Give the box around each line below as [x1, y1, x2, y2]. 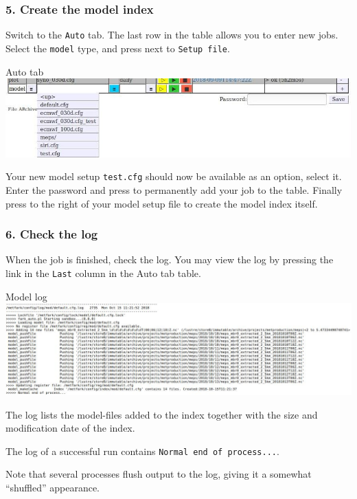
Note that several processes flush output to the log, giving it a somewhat [5, 467, 312, 481]
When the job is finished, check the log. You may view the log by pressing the [5, 252, 334, 267]
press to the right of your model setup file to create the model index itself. [5, 196, 318, 210]
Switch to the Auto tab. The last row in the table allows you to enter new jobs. [5, 27, 338, 42]
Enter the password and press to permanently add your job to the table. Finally [5, 182, 343, 197]
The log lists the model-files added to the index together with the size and [5, 407, 318, 421]
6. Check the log [5, 225, 98, 243]
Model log [5, 289, 47, 303]
